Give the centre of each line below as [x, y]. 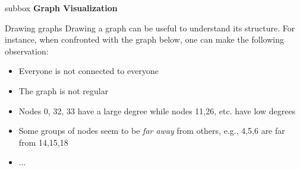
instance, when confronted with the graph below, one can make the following [144, 39]
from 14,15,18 [43, 142]
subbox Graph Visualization [61, 8]
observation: [27, 51]
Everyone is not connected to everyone [89, 71]
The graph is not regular [64, 90]
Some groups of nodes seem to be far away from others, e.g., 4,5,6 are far [152, 131]
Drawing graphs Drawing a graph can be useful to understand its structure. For [150, 28]
